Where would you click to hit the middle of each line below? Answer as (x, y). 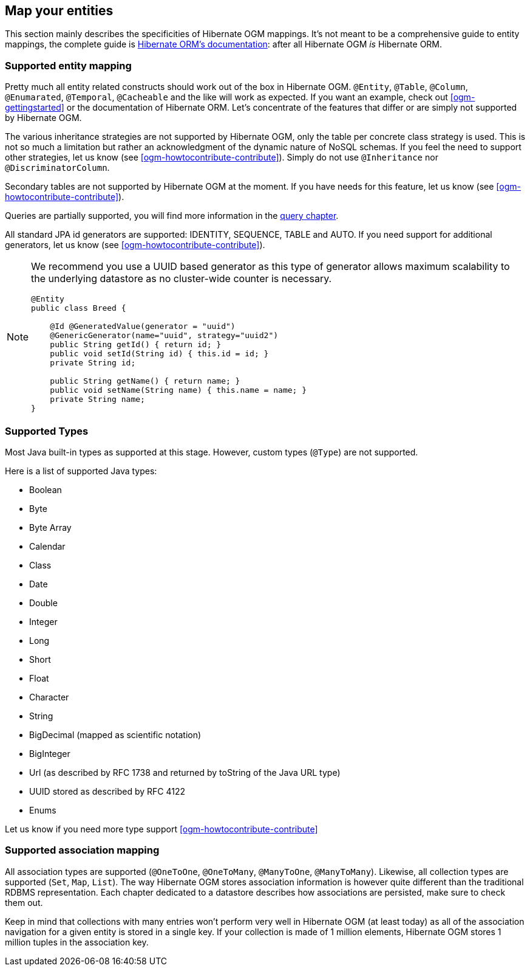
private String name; (97, 399)
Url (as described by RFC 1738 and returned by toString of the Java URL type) (185, 772)
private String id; (93, 363)
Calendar (47, 546)
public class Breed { (79, 308)
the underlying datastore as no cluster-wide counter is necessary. (182, 279)
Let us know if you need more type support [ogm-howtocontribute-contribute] (161, 829)
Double (43, 603)
